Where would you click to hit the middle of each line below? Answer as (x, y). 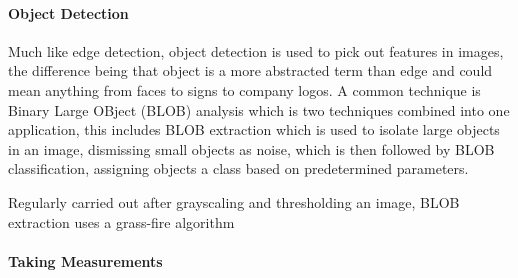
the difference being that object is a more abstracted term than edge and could (250, 70)
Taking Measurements (85, 260)
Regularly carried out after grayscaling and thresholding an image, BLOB (234, 201)
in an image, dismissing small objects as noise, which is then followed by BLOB (251, 148)
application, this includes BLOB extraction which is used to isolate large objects (254, 129)
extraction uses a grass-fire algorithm (121, 221)
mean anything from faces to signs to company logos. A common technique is (244, 89)
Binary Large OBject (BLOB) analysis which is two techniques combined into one (259, 109)
